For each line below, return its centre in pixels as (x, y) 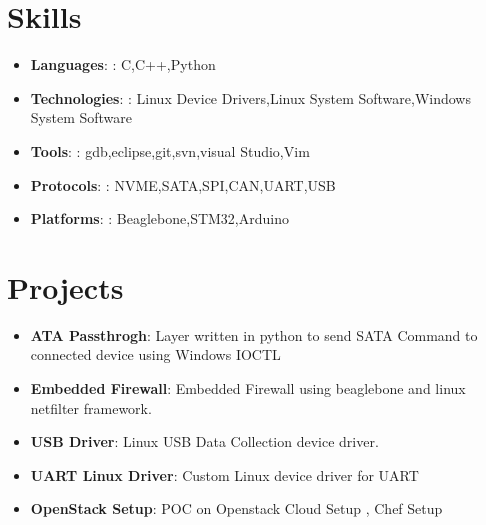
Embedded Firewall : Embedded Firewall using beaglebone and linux (248, 388)
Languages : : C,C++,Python (123, 64)
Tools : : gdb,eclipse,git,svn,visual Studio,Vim (170, 150)
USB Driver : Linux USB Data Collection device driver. (204, 441)
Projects (65, 286)
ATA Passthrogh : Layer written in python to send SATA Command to (254, 334)
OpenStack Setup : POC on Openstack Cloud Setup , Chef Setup (236, 508)
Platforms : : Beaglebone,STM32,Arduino (159, 218)
